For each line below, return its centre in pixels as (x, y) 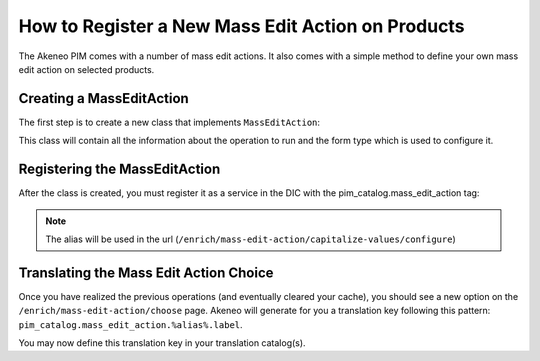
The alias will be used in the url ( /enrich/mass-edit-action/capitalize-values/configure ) (250, 239)
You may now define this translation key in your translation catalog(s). (162, 343)
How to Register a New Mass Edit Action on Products (241, 26)
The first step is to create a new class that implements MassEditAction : (169, 122)
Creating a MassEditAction (103, 98)
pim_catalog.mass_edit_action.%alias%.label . (131, 324)
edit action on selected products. (86, 69)
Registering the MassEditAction (119, 169)
